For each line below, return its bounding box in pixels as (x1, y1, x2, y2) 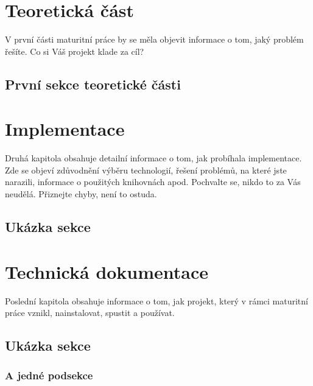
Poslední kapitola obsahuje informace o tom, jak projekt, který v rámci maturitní (5, 294, 308, 307)
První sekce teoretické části (5, 74, 181, 93)
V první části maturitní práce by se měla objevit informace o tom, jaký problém (5, 33, 304, 46)
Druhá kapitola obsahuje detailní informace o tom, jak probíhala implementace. (5, 152, 302, 164)
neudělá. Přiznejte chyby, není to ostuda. (5, 188, 157, 200)
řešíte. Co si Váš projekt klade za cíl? (5, 44, 144, 57)
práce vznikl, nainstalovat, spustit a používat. (5, 306, 175, 319)
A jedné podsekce (5, 368, 93, 383)
